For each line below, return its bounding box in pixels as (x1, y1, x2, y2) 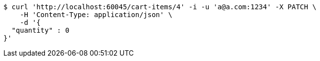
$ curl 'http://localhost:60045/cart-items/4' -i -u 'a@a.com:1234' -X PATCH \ (3, 3, 317, 11)
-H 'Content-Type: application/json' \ (20, 11, 172, 19)
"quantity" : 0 (11, 26, 69, 34)
